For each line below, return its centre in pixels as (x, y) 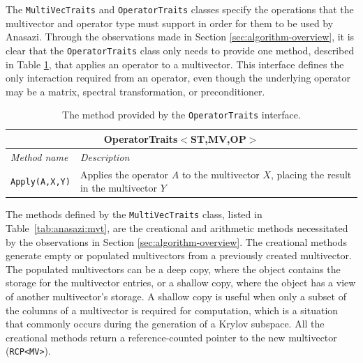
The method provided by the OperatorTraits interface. (181, 115)
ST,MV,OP (218, 138)
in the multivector (119, 188)
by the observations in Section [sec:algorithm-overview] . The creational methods (176, 241)
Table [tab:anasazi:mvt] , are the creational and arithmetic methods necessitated (177, 227)
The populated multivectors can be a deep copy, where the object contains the (173, 269)
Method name (39, 156)
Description (105, 156)
